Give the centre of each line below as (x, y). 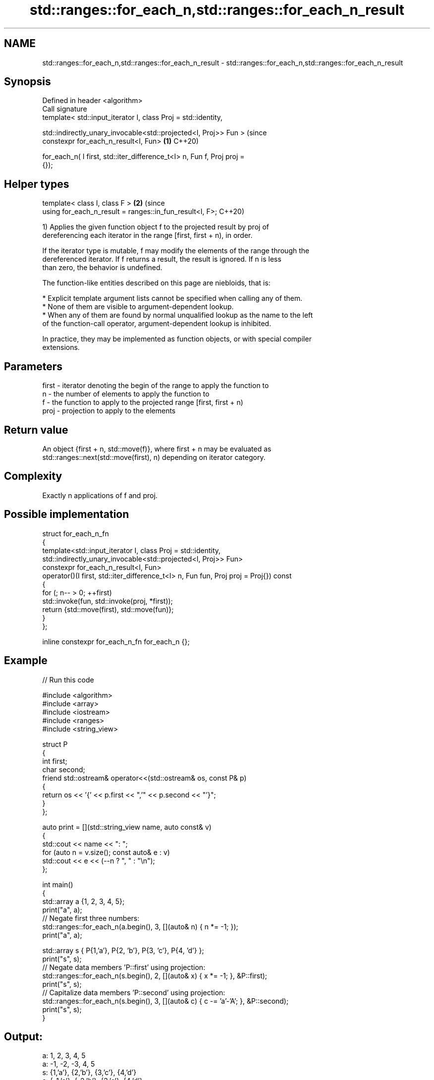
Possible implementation (67, 514)
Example (26, 661)
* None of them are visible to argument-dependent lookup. (138, 307)
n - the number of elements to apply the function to (126, 394)
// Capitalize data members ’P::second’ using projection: (134, 992)
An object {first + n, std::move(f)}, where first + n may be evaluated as (157, 449)
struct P (55, 744)
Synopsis (27, 82)
